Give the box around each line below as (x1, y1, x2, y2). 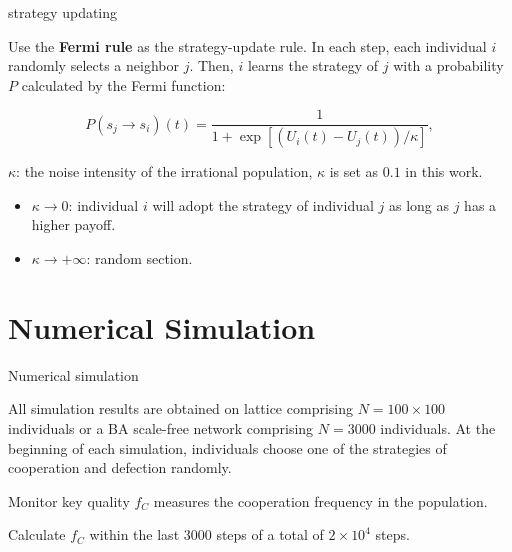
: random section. (86, 248, 193, 269)
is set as (329, 161, 379, 182)
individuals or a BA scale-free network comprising (8, 417, 314, 438)
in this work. (405, 161, 483, 182)
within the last (89, 524, 180, 545)
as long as (388, 194, 450, 215)
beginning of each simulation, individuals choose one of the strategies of (8, 437, 447, 458)
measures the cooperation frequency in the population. (153, 490, 488, 511)
